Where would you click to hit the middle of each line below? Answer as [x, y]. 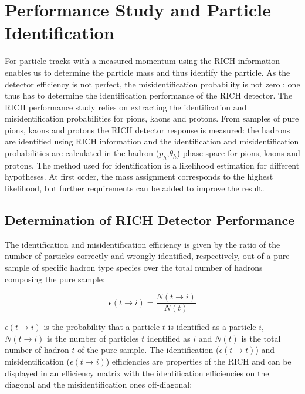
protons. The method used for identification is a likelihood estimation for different [152, 165]
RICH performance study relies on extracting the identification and [126, 107]
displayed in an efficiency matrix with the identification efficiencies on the [137, 373]
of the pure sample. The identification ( [148, 350]
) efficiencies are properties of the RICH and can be [199, 361]
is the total [261, 338]
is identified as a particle [212, 327]
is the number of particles [93, 338]
